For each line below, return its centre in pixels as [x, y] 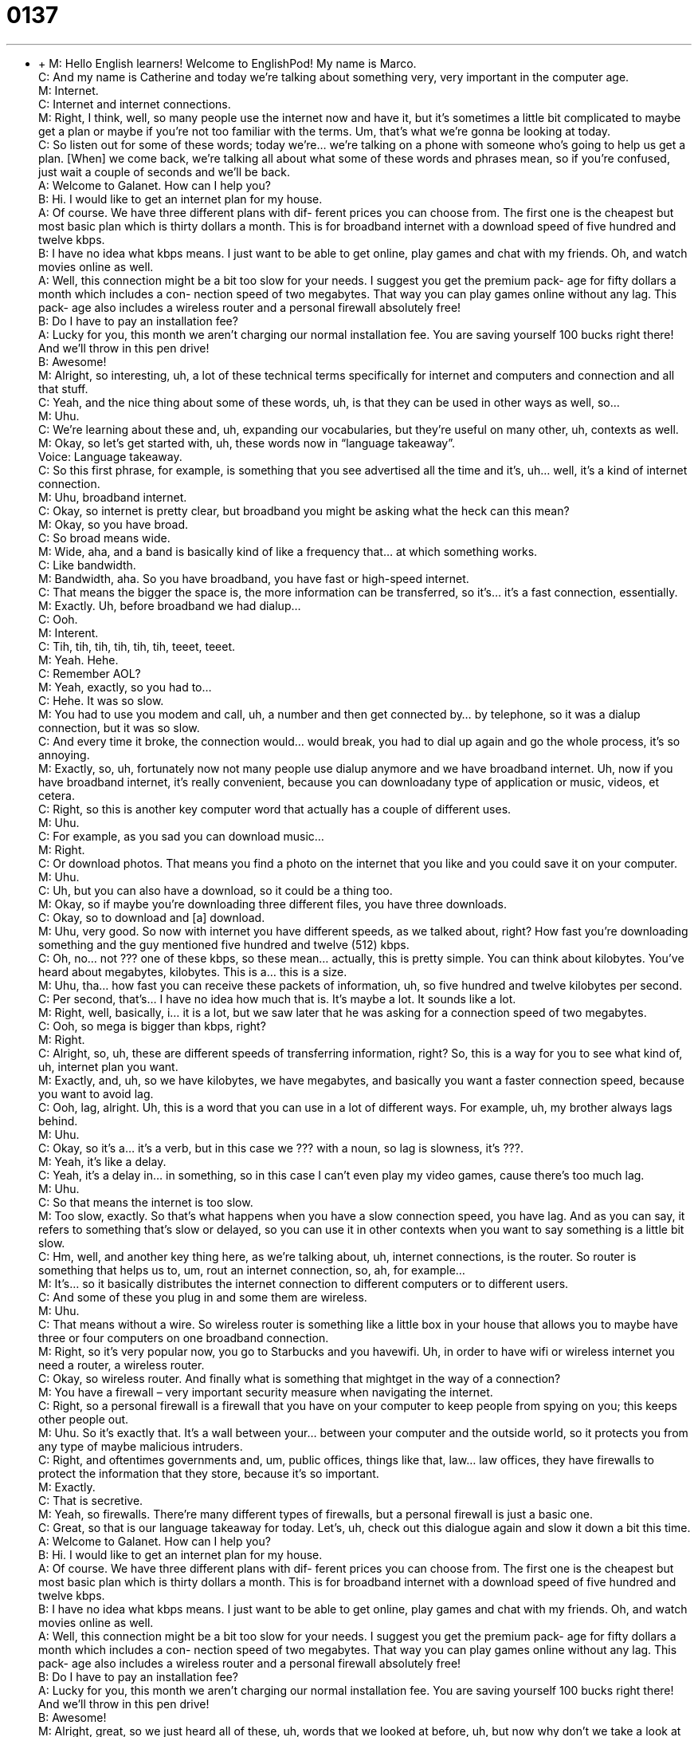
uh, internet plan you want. [108, 1066]
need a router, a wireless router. [122, 1365]
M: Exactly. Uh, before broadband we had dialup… [170, 605]
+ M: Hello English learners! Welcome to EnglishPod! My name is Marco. [227, 63]
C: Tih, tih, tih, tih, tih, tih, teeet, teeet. [137, 646]
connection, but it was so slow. [119, 727]
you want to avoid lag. [96, 1093]
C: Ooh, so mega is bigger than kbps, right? [152, 1026]
